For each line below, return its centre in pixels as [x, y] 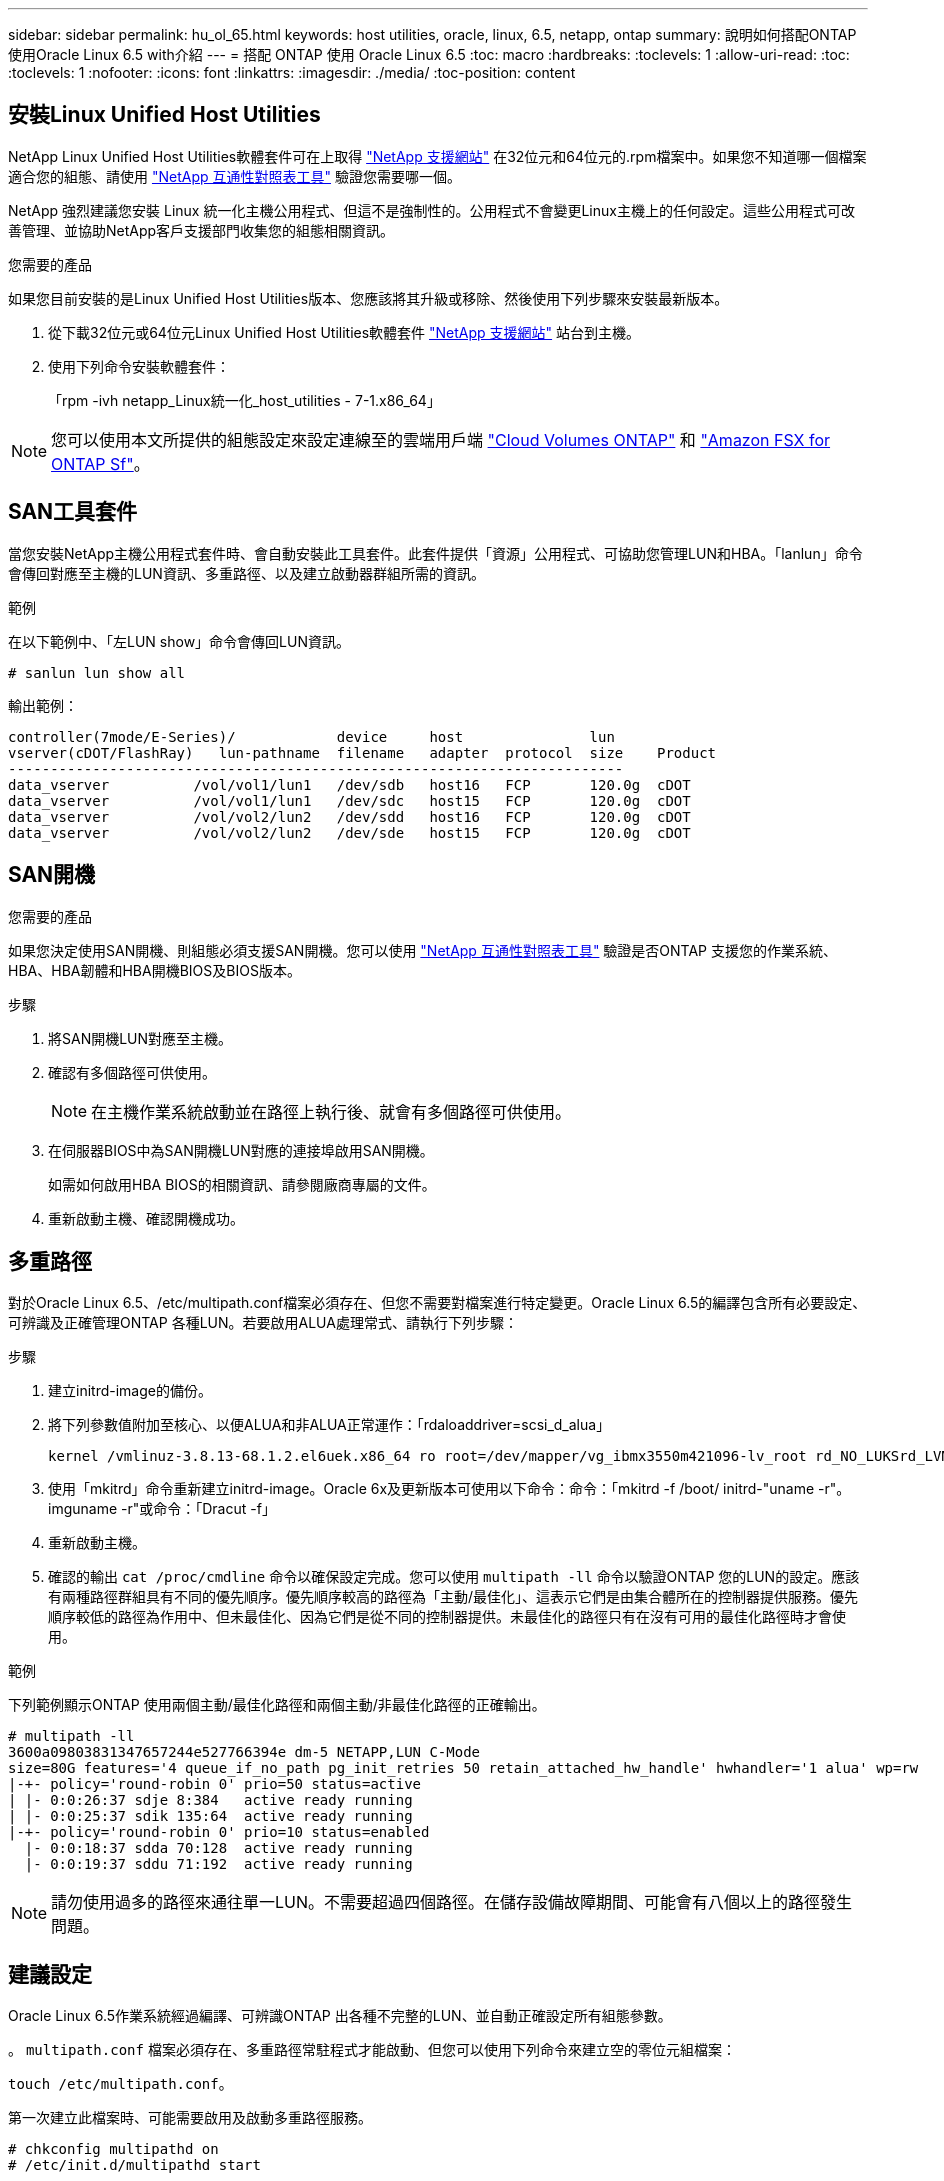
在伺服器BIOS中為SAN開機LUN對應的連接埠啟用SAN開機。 [241, 1150]
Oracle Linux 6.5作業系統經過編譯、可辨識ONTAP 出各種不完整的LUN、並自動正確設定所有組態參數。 [340, 2016]
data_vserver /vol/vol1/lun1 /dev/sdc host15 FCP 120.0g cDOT [349, 800]
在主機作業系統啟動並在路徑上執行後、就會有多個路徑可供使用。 [331, 1111]
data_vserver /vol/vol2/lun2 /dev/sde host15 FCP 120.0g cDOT [349, 832]
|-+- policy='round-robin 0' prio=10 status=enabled [219, 1832]
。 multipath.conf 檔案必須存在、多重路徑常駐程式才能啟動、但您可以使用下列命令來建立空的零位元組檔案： [372, 2050]
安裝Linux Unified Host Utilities [164, 115]
